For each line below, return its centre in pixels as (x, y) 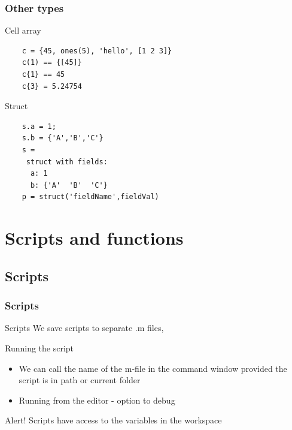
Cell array (23, 30)
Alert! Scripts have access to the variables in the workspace (113, 420)
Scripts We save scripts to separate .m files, (84, 328)
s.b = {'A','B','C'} (63, 138)
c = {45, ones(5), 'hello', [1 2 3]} (97, 51)
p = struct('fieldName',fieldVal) (90, 197)
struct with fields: (67, 162)
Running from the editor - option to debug (97, 400)
